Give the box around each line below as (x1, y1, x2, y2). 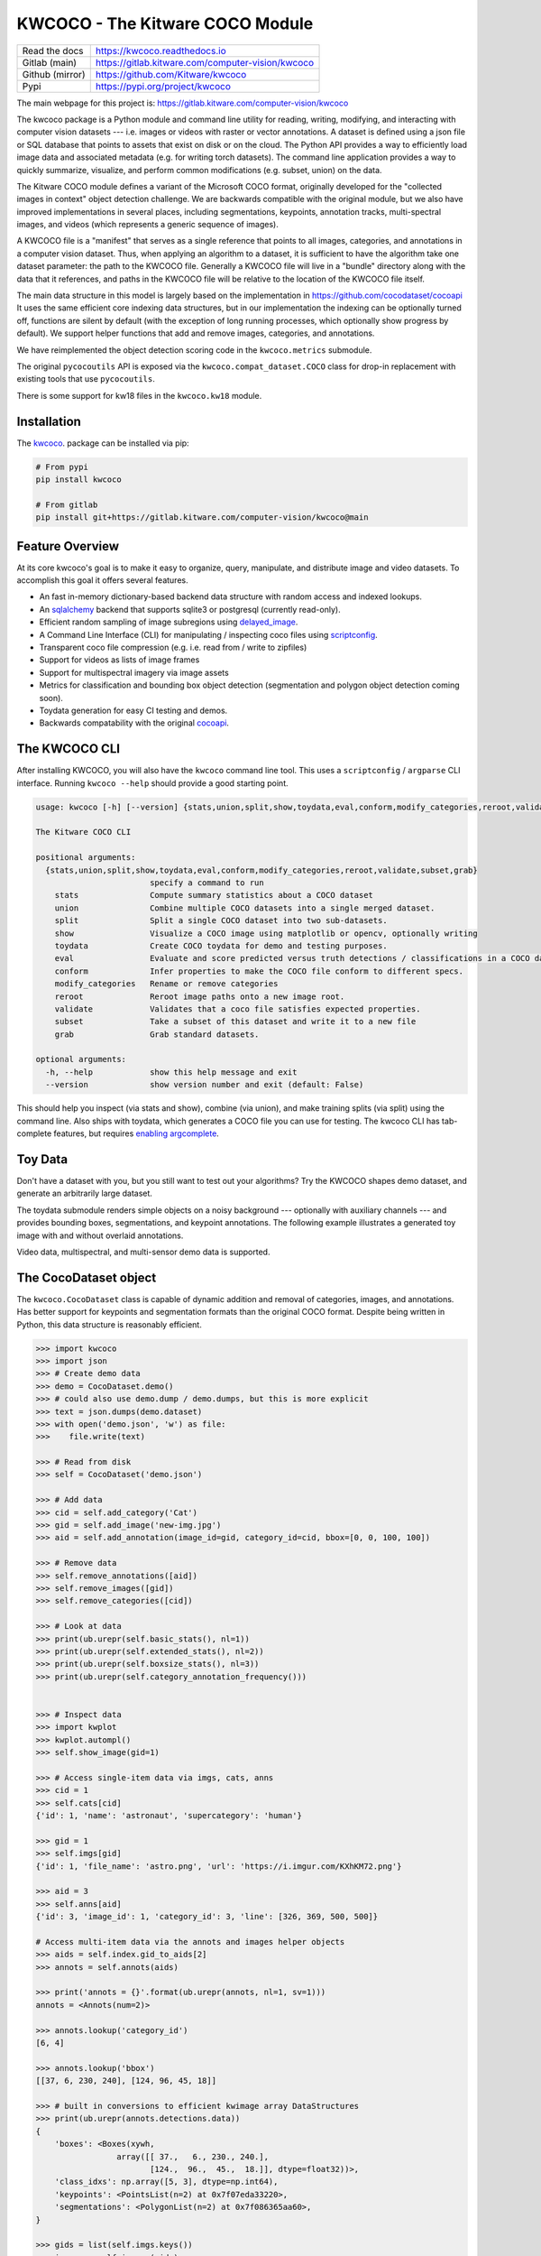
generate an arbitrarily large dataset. (16, 1188, 153, 1199)
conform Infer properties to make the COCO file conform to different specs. (54, 966, 464, 976)
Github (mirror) (22, 68, 86, 80)
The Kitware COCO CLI (35, 827, 132, 837)
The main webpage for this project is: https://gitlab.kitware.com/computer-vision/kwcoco (16, 97, 349, 108)
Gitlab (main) (22, 56, 77, 69)
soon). (39, 692, 63, 703)
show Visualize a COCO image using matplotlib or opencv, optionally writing (54, 928, 478, 938)
